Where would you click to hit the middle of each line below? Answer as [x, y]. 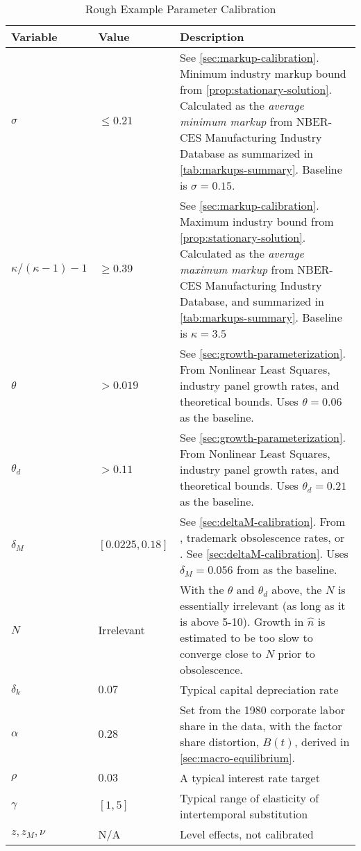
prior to [296, 653]
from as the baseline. [287, 569]
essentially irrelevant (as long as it [262, 605]
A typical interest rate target [250, 778]
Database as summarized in [246, 153]
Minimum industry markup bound [263, 73]
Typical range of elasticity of [249, 798]
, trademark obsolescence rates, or [262, 537]
